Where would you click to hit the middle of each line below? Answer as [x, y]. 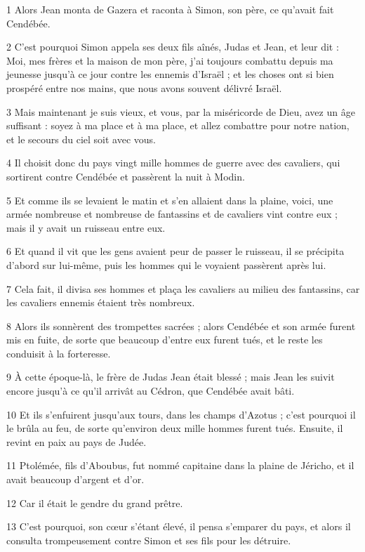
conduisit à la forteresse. [59, 353]
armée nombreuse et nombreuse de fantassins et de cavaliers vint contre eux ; [172, 214]
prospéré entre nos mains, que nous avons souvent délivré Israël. [144, 87]
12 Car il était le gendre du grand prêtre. [95, 502]
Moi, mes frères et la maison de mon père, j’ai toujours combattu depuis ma [170, 60]
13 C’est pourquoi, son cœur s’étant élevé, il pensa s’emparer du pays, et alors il [179, 526]
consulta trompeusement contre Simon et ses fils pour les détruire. [149, 540]
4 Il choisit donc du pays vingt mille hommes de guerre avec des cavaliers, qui [173, 163]
